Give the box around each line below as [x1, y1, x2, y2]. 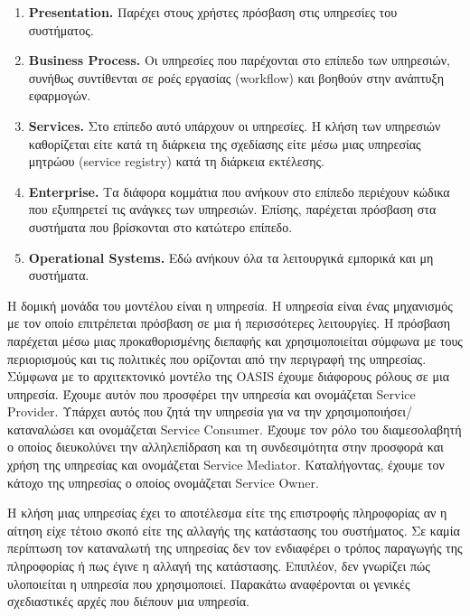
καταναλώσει [7, 419, 75, 438]
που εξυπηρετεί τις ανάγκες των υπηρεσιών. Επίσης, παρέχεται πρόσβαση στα [28, 200, 437, 219]
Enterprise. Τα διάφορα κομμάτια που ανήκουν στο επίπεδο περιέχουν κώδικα [28, 182, 450, 201]
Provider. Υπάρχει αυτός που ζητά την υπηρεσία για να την [7, 402, 322, 421]
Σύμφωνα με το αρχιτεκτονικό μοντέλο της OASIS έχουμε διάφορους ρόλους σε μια [7, 367, 450, 386]
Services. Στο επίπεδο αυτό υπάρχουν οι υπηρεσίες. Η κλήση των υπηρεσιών [28, 116, 441, 135]
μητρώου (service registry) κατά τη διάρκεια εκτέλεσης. [28, 152, 324, 171]
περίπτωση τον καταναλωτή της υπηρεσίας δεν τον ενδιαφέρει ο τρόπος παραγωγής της [7, 538, 463, 557]
